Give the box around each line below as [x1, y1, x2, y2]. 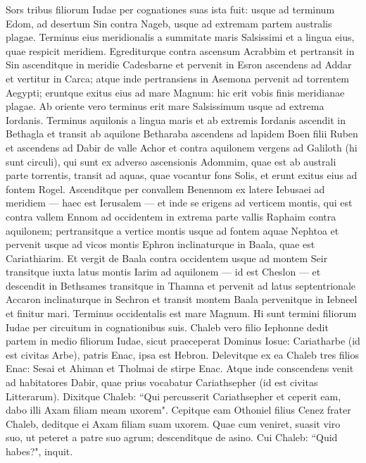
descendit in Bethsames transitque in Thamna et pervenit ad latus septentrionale [6, 278, 355, 292]
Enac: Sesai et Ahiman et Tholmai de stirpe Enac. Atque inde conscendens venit [6, 361, 354, 376]
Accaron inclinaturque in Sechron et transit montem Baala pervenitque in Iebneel [6, 292, 358, 307]
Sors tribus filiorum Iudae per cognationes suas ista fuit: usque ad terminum [6, 2, 335, 16]
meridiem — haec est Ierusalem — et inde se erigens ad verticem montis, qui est [6, 195, 353, 210]
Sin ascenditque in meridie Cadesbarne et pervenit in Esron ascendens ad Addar [6, 57, 352, 72]
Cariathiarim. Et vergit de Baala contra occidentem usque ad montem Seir [6, 250, 328, 265]
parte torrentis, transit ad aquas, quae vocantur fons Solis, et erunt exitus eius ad [6, 168, 358, 183]
